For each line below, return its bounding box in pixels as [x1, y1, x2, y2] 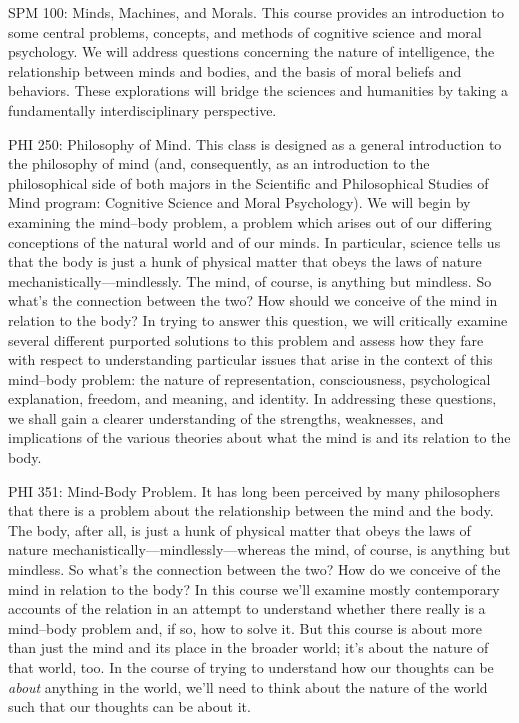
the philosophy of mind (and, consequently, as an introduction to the [8, 153, 430, 174]
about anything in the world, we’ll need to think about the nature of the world [8, 676, 488, 697]
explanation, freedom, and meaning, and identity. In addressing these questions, [8, 388, 497, 409]
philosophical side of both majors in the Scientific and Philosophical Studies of [8, 172, 489, 193]
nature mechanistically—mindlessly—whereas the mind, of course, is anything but [8, 539, 511, 560]
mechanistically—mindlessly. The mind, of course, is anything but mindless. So [8, 270, 492, 291]
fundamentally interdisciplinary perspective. [8, 99, 277, 120]
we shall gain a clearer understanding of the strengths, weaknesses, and [8, 407, 444, 428]
